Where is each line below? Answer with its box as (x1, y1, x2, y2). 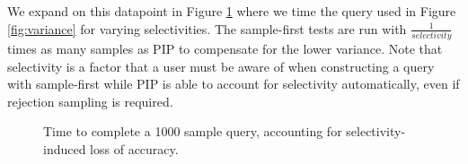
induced (43, 139, 86, 158)
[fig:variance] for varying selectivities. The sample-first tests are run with (7, 19, 407, 38)
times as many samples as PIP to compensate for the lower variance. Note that (7, 39, 443, 57)
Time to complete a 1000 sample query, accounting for (43, 122, 342, 141)
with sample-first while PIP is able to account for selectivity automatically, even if (7, 74, 460, 93)
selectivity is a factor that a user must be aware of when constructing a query (7, 56, 435, 75)
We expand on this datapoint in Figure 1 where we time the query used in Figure (7, 2, 456, 20)
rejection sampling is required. (7, 91, 173, 110)
